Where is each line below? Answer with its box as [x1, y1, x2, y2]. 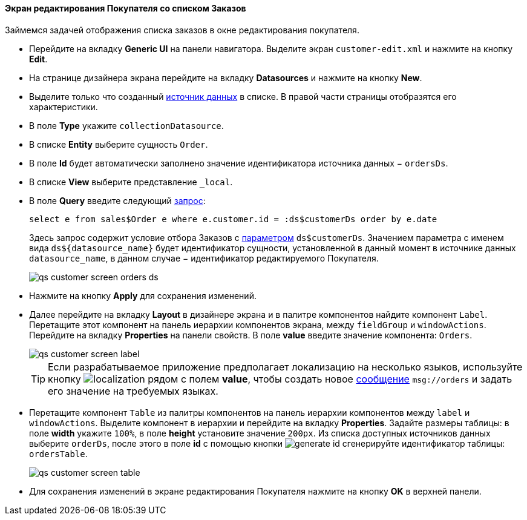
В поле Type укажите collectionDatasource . [29, 120, 224, 131]
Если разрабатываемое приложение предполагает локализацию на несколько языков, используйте [48, 360, 523, 373]
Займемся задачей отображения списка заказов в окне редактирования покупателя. [5, 24, 359, 35]
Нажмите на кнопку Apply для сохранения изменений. [29, 290, 257, 301]
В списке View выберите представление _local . [29, 176, 233, 187]
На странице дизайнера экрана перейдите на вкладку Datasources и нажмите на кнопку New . [29, 72, 422, 83]
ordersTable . [29, 448, 88, 459]
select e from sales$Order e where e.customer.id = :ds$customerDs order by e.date [29, 214, 437, 224]
